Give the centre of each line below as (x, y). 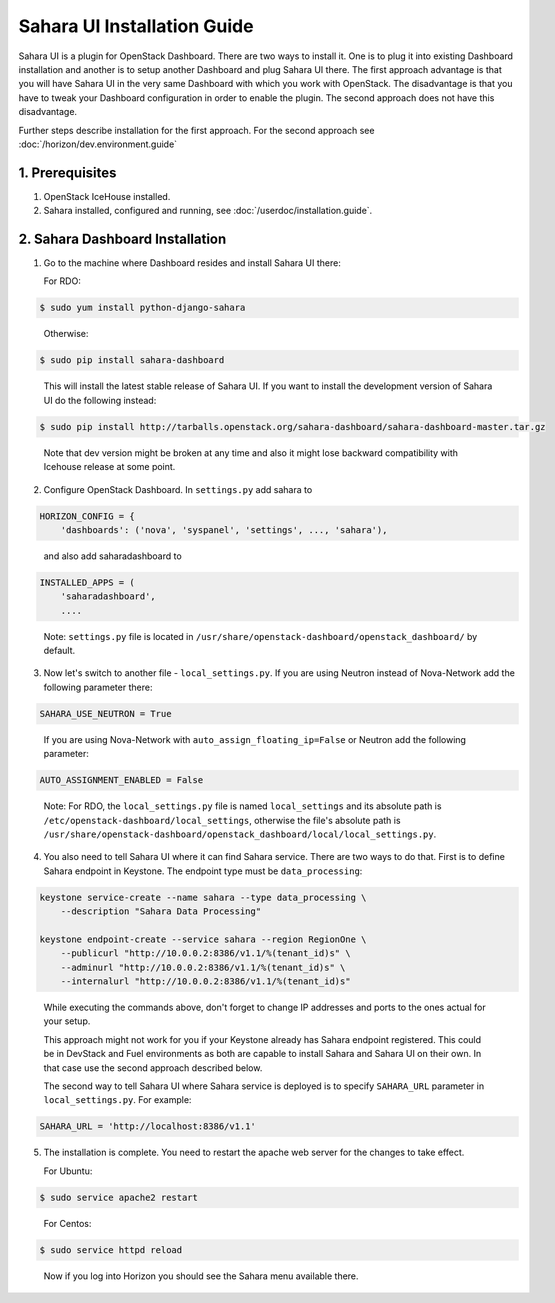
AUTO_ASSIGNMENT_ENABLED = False (121, 780)
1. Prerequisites (67, 172)
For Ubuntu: (68, 1171)
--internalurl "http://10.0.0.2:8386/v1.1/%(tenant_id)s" (205, 981)
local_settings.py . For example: (117, 1100)
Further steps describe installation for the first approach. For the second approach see (196, 130)
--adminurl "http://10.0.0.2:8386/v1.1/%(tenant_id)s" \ (203, 967)
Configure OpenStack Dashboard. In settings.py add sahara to (178, 489)
